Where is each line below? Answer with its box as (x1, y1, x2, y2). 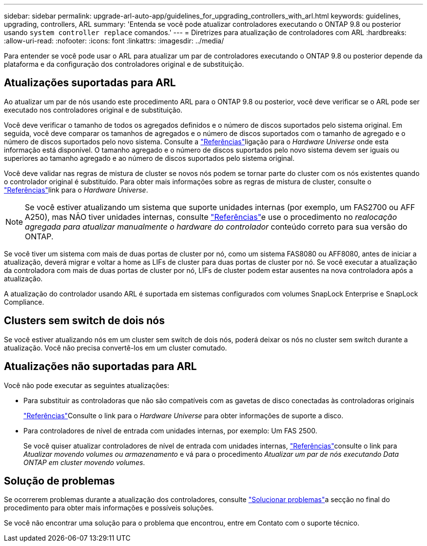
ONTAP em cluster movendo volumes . (23, 458, 145, 467)
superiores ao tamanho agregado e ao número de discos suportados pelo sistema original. (4, 154, 295, 162)
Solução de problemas (4, 474, 115, 487)
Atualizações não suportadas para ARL (4, 360, 197, 373)
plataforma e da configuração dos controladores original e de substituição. (4, 60, 244, 68)
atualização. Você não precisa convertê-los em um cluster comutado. (4, 343, 227, 352)
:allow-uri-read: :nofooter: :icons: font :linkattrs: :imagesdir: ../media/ (4, 37, 224, 45)
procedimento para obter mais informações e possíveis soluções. (4, 504, 214, 512)
